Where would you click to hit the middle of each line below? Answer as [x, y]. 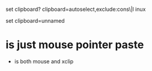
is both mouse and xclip [44, 61]
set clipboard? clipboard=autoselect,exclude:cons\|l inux [76, 9]
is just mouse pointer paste [75, 45]
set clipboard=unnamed [35, 21]
